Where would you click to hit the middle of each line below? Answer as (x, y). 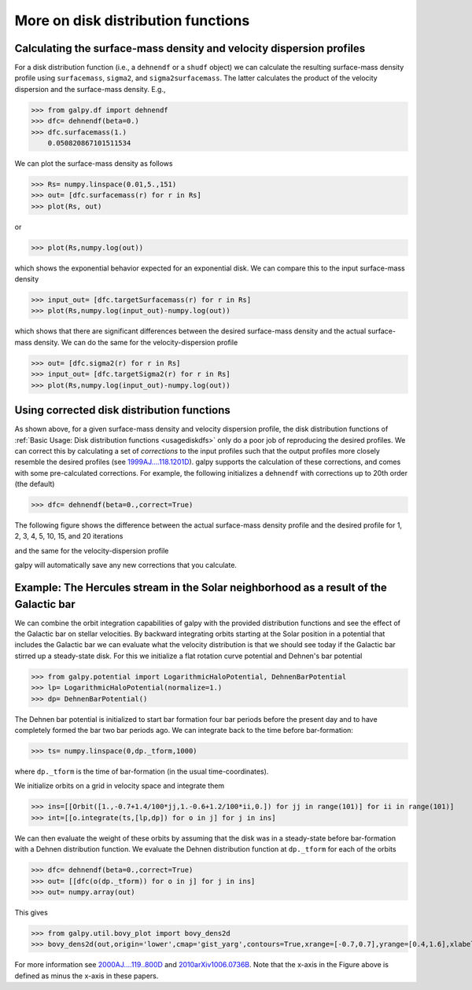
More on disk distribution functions (132, 20)
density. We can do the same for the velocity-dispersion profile (136, 342)
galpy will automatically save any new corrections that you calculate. (126, 565)
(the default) (35, 484)
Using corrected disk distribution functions (123, 410)
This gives (31, 912)
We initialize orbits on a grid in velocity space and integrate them (120, 786)
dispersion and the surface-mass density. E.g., (90, 89)
